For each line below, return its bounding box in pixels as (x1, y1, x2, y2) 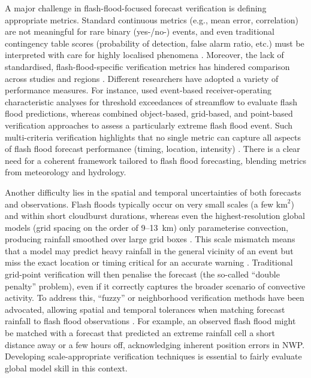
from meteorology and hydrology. (5, 166, 126, 178)
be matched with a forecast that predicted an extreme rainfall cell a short (5, 327, 276, 339)
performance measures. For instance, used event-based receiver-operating (5, 84, 271, 96)
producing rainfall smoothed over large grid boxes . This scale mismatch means (5, 233, 295, 245)
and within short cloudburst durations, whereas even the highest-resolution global (5, 209, 305, 222)
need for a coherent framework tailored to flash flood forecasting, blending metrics (5, 154, 306, 166)
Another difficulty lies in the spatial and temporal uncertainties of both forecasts (5, 185, 301, 198)
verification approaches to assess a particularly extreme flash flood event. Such (5, 118, 293, 131)
